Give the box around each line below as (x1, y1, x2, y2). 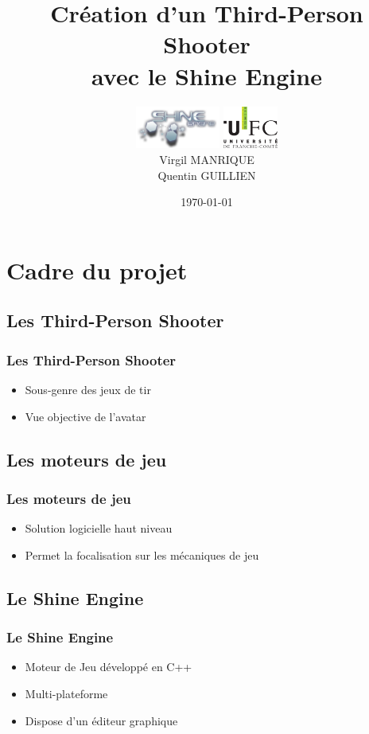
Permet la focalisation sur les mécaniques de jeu (25, 546, 259, 563)
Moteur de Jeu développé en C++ (25, 658, 192, 675)
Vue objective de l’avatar (25, 408, 146, 424)
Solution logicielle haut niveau (25, 520, 173, 537)
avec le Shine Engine (91, 59, 322, 92)
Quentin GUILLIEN (157, 166, 256, 183)
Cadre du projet (6, 253, 188, 286)
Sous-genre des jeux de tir (25, 381, 151, 397)
